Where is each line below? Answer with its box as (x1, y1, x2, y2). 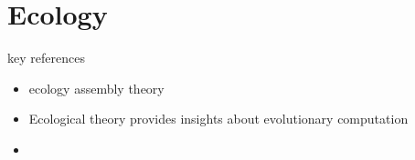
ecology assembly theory (28, 78, 165, 97)
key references (7, 48, 85, 67)
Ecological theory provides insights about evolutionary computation (28, 109, 409, 128)
